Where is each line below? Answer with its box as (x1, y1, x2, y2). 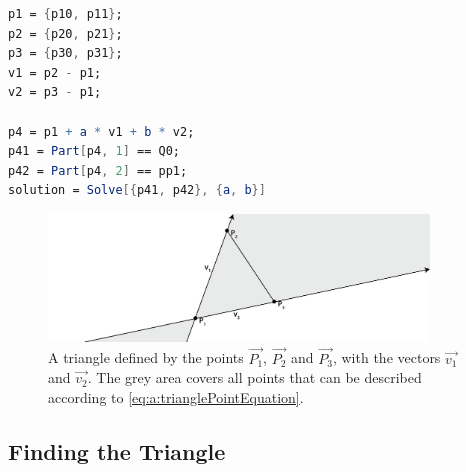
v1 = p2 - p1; (8, 65, 102, 80)
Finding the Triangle (8, 435, 226, 466)
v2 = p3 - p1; (8, 85, 102, 100)
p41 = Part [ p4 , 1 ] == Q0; (8, 144, 180, 159)
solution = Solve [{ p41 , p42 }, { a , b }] (8, 183, 266, 198)
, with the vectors (332, 347, 441, 368)
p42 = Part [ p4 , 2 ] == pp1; (8, 163, 188, 178)
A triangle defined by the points (48, 347, 244, 368)
